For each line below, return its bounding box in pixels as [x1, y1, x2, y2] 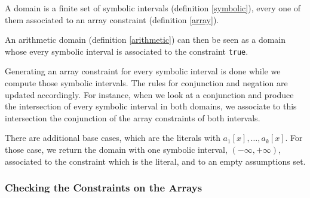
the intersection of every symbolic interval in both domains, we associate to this [5, 100, 297, 112]
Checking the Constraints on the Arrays [5, 180, 202, 195]
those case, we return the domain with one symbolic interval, [5, 143, 228, 155]
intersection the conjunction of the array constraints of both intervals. [5, 111, 260, 124]
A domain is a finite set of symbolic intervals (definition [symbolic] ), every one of [5, 2, 301, 14]
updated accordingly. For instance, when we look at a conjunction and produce [5, 88, 294, 100]
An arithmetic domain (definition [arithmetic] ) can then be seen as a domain [5, 33, 286, 46]
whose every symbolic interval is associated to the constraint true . [5, 45, 248, 57]
